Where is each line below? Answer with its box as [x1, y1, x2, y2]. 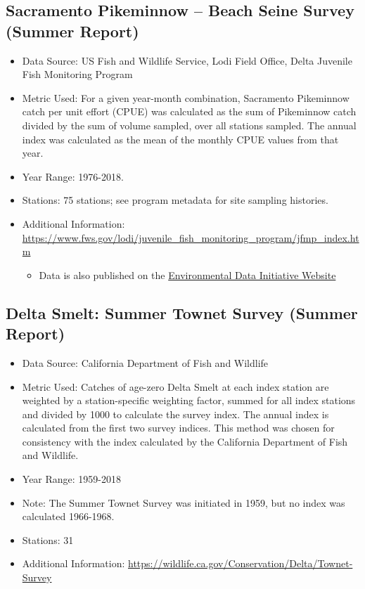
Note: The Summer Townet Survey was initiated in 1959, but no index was [22, 495, 345, 510]
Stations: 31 [22, 532, 74, 547]
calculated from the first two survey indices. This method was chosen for [22, 420, 335, 435]
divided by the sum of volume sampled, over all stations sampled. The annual [22, 117, 357, 132]
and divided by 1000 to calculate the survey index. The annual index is [22, 406, 329, 421]
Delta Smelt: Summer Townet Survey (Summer [6, 302, 358, 323]
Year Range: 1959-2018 [22, 472, 122, 486]
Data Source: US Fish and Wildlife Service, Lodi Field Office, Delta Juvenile [22, 53, 352, 67]
